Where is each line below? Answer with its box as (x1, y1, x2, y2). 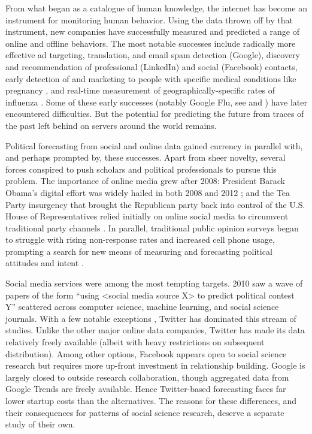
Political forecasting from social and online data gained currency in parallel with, (5, 139, 303, 152)
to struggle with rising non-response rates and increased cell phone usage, (5, 233, 275, 246)
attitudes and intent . (5, 257, 84, 269)
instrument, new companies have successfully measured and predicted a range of (5, 25, 299, 38)
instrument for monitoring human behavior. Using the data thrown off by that (5, 13, 293, 26)
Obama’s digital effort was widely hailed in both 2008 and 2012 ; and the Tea (5, 186, 290, 198)
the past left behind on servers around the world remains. (5, 119, 217, 131)
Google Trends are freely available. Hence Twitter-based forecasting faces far (5, 382, 286, 395)
